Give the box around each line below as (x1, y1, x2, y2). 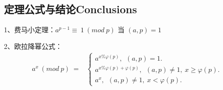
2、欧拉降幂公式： (4, 41, 62, 51)
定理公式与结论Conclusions (4, 1, 137, 17)
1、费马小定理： (4, 24, 55, 35)
